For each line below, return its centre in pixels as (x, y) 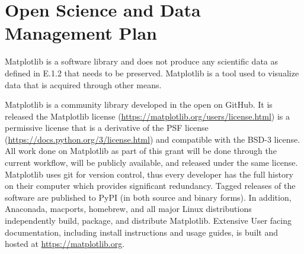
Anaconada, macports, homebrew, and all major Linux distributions (128, 209)
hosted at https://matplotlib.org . (65, 244)
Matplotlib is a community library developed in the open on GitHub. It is (139, 105)
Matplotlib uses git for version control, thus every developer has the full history (149, 174)
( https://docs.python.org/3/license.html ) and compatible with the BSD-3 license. (153, 139)
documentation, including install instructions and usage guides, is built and (142, 232)
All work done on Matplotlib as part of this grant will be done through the (141, 151)
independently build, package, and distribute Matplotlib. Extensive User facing (148, 221)
